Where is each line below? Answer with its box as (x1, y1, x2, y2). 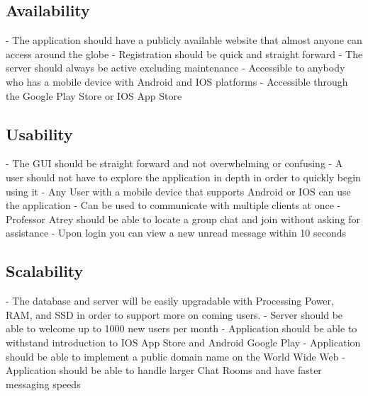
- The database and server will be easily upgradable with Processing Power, (6, 293, 334, 308)
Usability (6, 123, 73, 145)
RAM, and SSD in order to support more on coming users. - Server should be (6, 307, 343, 322)
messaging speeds (6, 376, 81, 391)
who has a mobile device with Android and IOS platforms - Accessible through (6, 74, 348, 89)
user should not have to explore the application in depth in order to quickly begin (6, 169, 361, 184)
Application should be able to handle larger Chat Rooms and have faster (6, 363, 322, 378)
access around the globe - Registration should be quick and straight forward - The (6, 46, 363, 61)
